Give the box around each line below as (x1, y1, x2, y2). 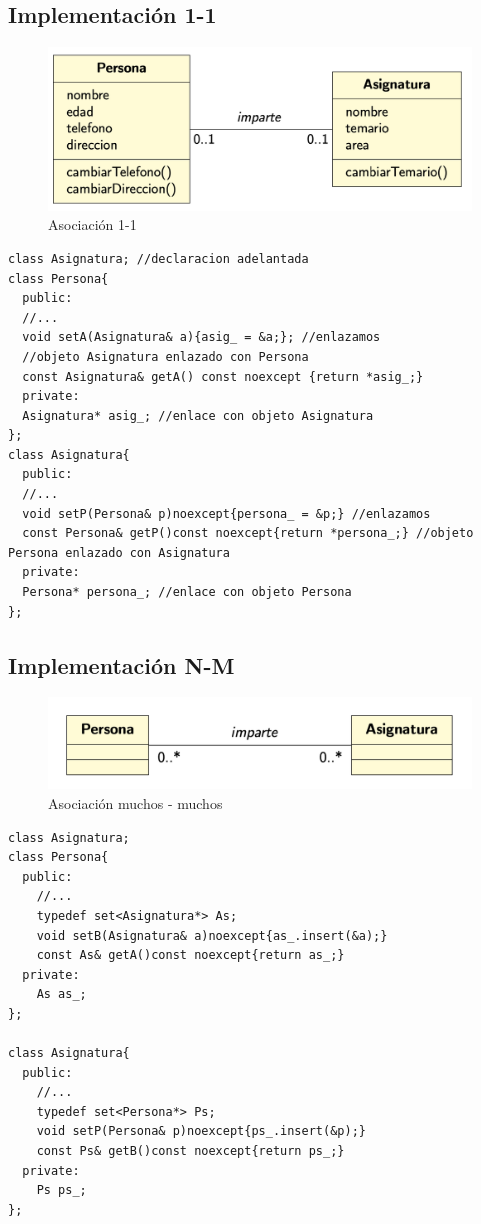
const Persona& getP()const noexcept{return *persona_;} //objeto (22, 526, 474, 541)
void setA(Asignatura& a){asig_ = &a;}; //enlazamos (22, 330, 381, 345)
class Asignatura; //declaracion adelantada (8, 251, 309, 266)
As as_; (36, 987, 87, 1002)
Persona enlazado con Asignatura (8, 545, 230, 560)
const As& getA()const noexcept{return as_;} (36, 948, 345, 963)
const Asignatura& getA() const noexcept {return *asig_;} (22, 369, 424, 384)
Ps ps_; (36, 1183, 87, 1198)
